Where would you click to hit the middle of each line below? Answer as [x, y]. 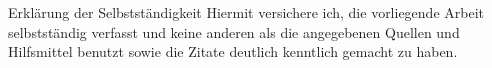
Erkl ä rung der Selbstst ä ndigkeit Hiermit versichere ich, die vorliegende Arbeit [246, 12]
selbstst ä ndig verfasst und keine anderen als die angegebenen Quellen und [234, 31]
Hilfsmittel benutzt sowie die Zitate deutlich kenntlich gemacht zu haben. [233, 51]
